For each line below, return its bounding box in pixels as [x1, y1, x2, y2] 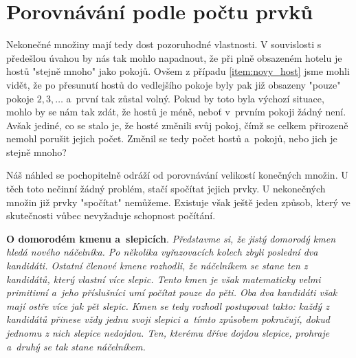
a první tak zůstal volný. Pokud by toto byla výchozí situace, [66, 91, 324, 105]
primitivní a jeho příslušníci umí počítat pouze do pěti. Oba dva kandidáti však [6, 285, 337, 300]
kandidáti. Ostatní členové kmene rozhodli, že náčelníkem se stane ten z [6, 258, 308, 273]
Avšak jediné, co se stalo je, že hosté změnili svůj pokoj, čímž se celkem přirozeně [6, 118, 348, 132]
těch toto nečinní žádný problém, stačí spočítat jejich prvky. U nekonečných [6, 181, 326, 196]
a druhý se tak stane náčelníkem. [6, 339, 146, 353]
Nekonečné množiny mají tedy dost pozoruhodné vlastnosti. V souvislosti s [6, 37, 322, 52]
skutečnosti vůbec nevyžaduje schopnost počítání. [6, 208, 216, 223]
